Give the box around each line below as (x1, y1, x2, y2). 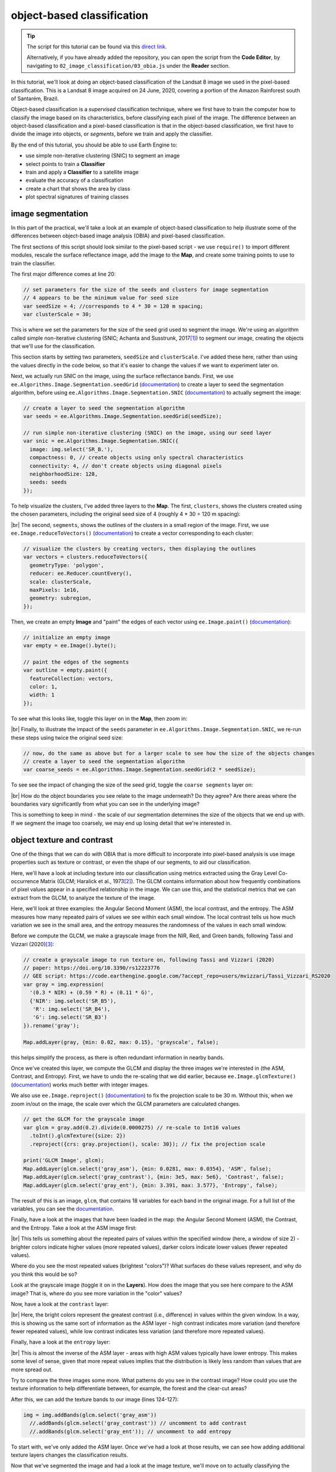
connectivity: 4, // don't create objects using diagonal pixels (29, 462, 222, 469)
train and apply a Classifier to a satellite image (25, 168, 139, 176)
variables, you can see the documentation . (11, 1205, 114, 1212)
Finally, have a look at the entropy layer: (11, 1338, 111, 1345)
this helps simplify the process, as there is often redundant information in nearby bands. (11, 1054, 225, 1061)
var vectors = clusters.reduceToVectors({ (23, 553, 148, 561)
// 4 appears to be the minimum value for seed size (23, 294, 179, 301)
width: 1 (29, 692, 55, 698)
